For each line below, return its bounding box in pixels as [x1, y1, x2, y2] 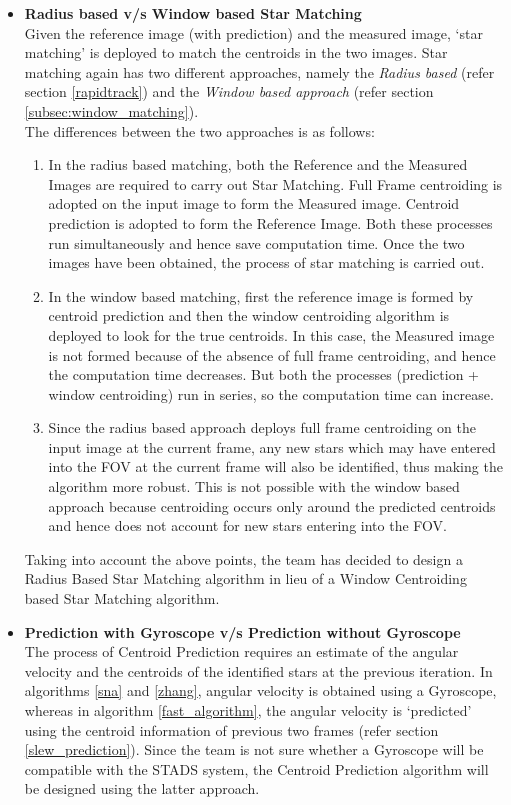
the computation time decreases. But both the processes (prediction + [48, 364, 479, 385]
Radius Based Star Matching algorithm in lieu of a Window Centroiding [24, 568, 467, 589]
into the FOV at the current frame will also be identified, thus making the [48, 456, 503, 477]
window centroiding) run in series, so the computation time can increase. [48, 383, 494, 404]
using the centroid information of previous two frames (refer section [24, 719, 439, 740]
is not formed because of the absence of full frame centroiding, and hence [48, 344, 496, 365]
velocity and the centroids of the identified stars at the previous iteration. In [24, 660, 493, 681]
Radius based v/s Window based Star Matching [24, 3, 362, 23]
